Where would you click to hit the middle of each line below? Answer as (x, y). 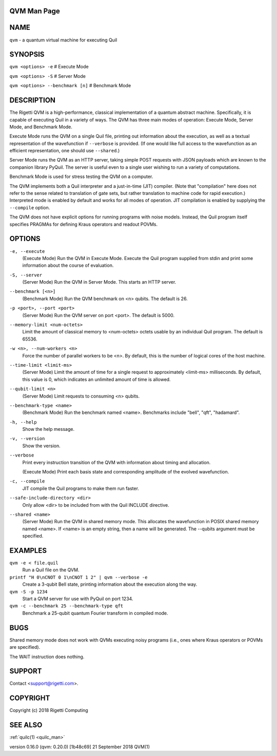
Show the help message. (48, 429)
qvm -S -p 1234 (29, 592)
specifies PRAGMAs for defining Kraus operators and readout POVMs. (84, 224)
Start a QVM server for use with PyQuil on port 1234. (78, 599)
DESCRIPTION (33, 100)
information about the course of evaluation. (68, 265)
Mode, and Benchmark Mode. (41, 127)
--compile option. (30, 207)
